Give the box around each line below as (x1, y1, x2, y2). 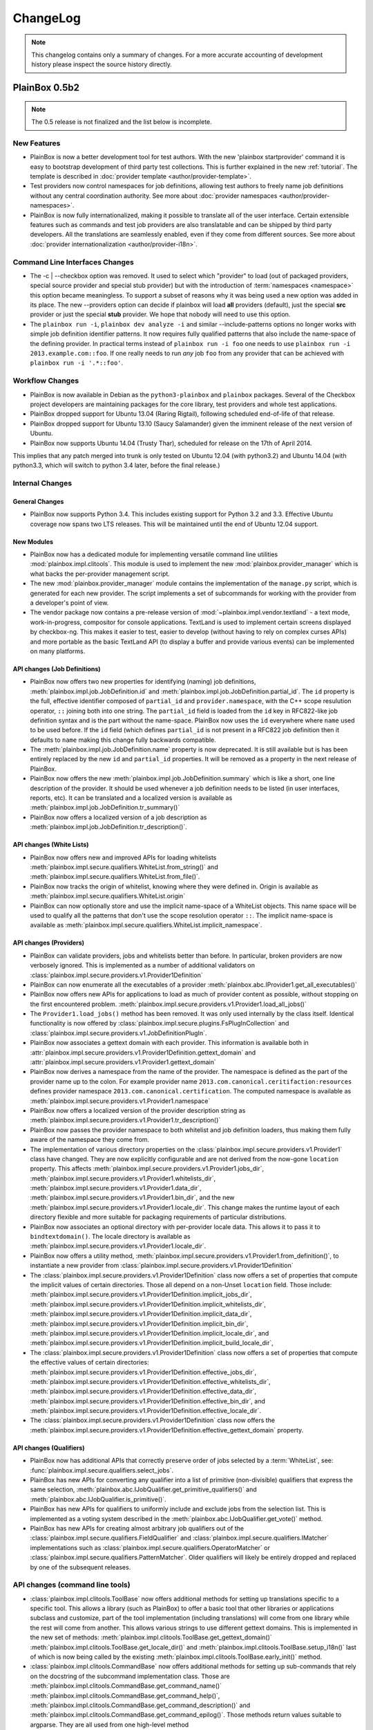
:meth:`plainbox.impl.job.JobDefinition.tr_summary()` (30, 803, 180, 812)
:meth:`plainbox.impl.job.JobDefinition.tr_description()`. (30, 823, 187, 831)
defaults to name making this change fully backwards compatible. (30, 736, 217, 744)
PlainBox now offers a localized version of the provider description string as (30, 1106, 246, 1114)
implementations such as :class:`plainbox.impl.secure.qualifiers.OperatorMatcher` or (30, 1543, 271, 1551)
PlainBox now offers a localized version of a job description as (30, 813, 207, 821)
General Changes (12, 497, 64, 505)
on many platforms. (30, 647, 86, 655)
